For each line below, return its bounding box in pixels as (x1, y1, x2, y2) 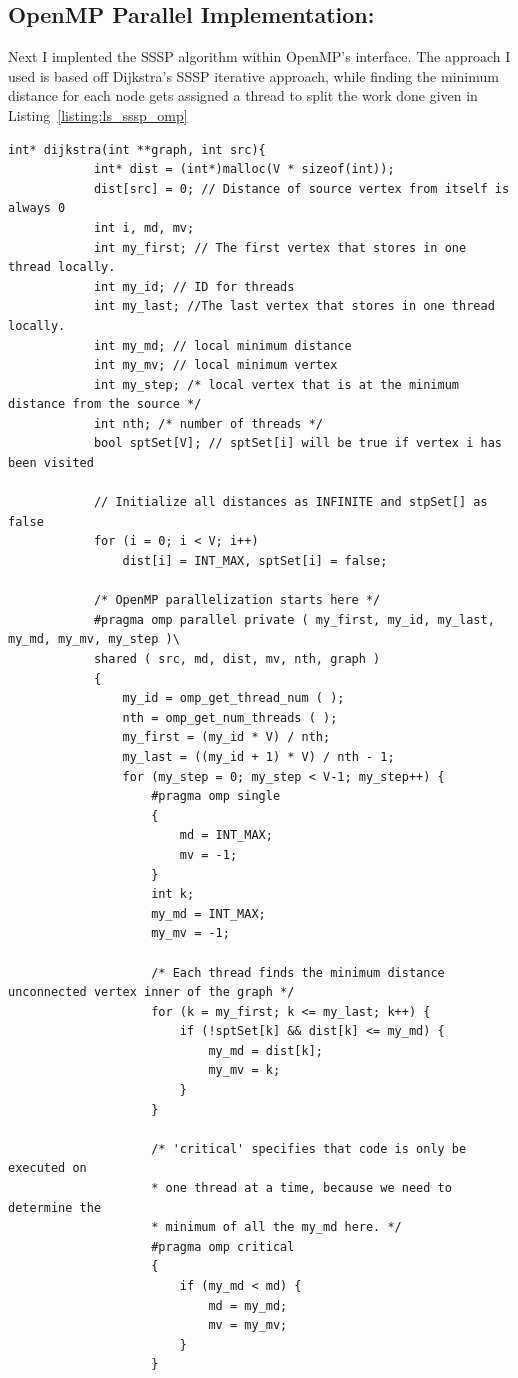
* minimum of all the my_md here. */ (151, 1220, 402, 1235)
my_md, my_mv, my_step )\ (8, 632, 180, 647)
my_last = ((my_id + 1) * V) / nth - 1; (122, 749, 395, 764)
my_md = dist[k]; (208, 1043, 323, 1058)
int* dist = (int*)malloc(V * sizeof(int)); (93, 162, 395, 177)
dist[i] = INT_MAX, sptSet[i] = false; (122, 554, 388, 569)
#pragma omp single (151, 789, 281, 804)
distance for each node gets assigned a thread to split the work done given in (8, 85, 478, 106)
